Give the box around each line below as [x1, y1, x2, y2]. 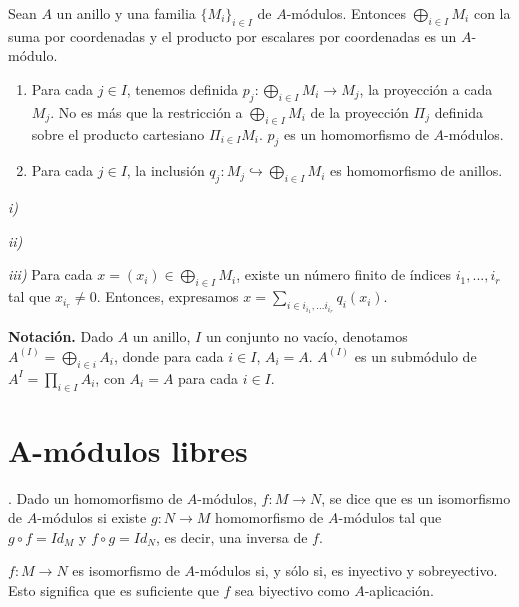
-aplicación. [364, 580, 434, 600]
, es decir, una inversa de [155, 526, 308, 547]
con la [473, 3, 511, 23]
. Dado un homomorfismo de [8, 487, 183, 508]
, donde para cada [113, 345, 224, 366]
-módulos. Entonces [286, 3, 407, 23]
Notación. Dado [8, 326, 113, 347]
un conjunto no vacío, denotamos [205, 326, 408, 347]
